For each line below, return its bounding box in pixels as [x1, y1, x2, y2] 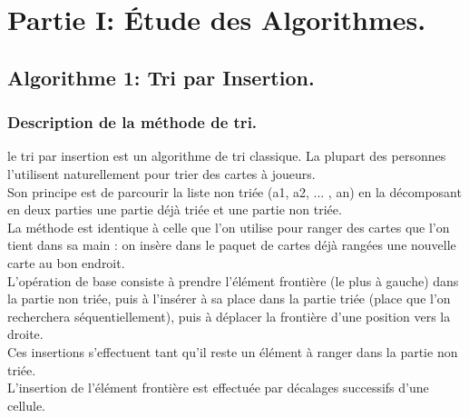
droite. [7, 324, 44, 343]
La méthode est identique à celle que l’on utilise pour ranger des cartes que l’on [7, 217, 450, 236]
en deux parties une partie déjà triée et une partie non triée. [7, 200, 342, 219]
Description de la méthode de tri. [7, 111, 258, 134]
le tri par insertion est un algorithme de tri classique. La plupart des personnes [7, 146, 446, 165]
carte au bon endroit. [7, 253, 125, 272]
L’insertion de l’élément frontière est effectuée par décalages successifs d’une [7, 378, 429, 397]
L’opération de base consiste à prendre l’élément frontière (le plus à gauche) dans [7, 271, 459, 290]
